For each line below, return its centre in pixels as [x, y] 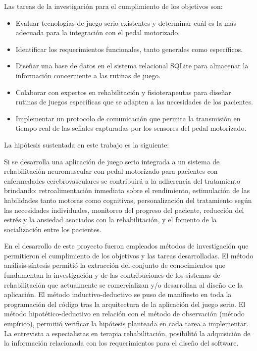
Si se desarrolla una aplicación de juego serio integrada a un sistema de [112, 161]
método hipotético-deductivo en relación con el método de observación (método [124, 314]
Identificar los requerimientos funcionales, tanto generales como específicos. [129, 49]
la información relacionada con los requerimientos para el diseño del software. [121, 343]
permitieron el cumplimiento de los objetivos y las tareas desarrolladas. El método [129, 255]
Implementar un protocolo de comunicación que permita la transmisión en [128, 118]
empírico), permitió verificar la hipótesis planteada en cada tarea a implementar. [126, 324]
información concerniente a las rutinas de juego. [88, 75]
